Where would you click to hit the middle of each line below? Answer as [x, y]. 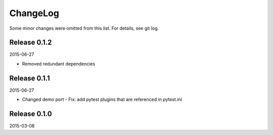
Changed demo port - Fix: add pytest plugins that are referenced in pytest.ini [102, 99]
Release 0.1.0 [31, 114]
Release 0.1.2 [31, 43]
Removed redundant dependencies [59, 63]
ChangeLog [34, 13]
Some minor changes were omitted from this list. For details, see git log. [84, 28]
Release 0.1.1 [30, 78]
